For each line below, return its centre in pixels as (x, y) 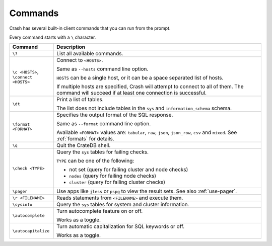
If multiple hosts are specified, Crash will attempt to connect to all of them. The (150, 87)
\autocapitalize (31, 231)
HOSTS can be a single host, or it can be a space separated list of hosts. (140, 78)
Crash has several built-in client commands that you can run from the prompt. (90, 28)
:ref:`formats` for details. (85, 139)
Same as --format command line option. (104, 124)
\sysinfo (22, 204)
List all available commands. (90, 54)
